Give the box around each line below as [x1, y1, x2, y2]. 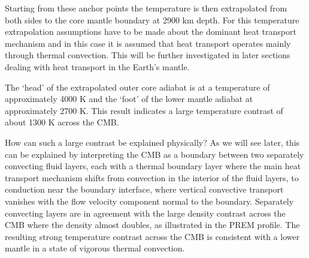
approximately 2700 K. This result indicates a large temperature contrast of [5, 104, 283, 116]
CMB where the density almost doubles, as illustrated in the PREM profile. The [5, 218, 300, 231]
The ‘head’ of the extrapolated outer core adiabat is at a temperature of [5, 80, 270, 93]
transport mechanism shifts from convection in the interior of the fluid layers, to [5, 171, 299, 184]
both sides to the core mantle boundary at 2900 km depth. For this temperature [5, 13, 299, 26]
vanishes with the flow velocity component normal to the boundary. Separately [5, 194, 294, 207]
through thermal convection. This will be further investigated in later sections [5, 49, 290, 61]
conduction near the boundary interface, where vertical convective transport [5, 183, 284, 196]
